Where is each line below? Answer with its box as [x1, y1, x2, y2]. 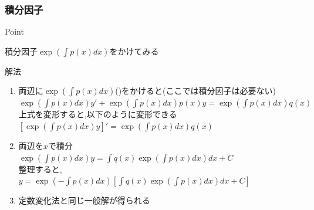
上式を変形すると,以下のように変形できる [18, 108, 177, 120]
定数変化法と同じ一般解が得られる [18, 194, 150, 206]
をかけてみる [109, 45, 159, 57]
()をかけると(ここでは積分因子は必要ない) [115, 84, 276, 97]
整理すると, [18, 162, 62, 175]
